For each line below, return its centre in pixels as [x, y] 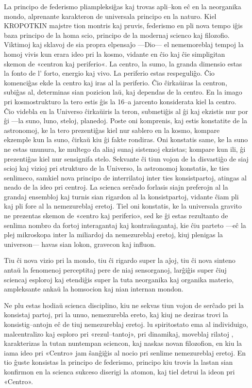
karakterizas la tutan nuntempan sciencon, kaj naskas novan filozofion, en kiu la [123, 343]
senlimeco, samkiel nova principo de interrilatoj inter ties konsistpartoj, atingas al [126, 177]
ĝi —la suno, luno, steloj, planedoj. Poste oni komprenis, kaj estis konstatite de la [126, 121]
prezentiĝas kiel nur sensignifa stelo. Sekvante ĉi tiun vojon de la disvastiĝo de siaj [126, 158]
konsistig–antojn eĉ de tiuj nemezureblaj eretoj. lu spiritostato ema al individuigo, [126, 324]
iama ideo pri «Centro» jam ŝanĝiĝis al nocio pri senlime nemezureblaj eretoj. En [125, 352]
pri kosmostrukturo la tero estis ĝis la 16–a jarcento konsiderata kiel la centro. [120, 101]
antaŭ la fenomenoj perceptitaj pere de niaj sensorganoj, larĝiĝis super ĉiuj [115, 270]
